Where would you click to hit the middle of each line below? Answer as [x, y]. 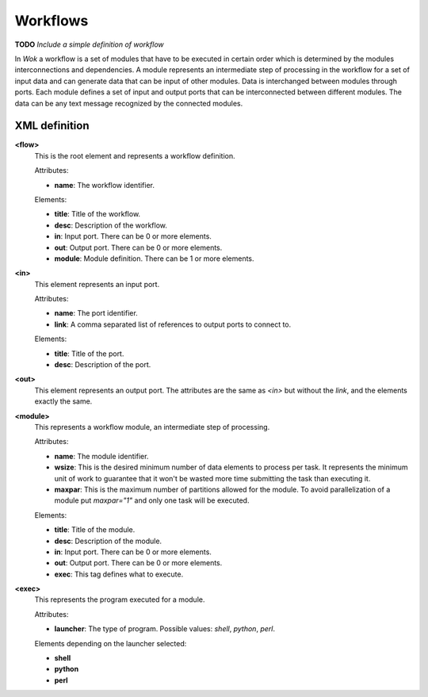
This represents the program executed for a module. [120, 599]
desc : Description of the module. [108, 541]
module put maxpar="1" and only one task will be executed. [152, 500]
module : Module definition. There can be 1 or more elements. [154, 259]
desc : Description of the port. [103, 365]
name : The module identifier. [101, 456]
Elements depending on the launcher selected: [111, 643]
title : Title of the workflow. [97, 214]
